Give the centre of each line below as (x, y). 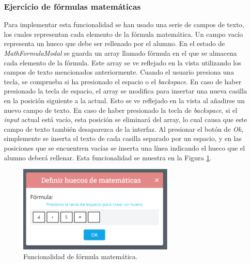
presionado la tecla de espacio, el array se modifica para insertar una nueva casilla (125, 91)
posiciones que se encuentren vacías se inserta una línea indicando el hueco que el (125, 147)
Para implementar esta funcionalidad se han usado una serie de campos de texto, (124, 24)
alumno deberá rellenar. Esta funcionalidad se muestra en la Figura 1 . (108, 157)
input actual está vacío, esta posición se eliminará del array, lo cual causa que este (125, 119)
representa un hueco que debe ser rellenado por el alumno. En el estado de (114, 43)
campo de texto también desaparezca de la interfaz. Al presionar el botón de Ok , (124, 129)
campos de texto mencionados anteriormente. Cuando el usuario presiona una (119, 72)
